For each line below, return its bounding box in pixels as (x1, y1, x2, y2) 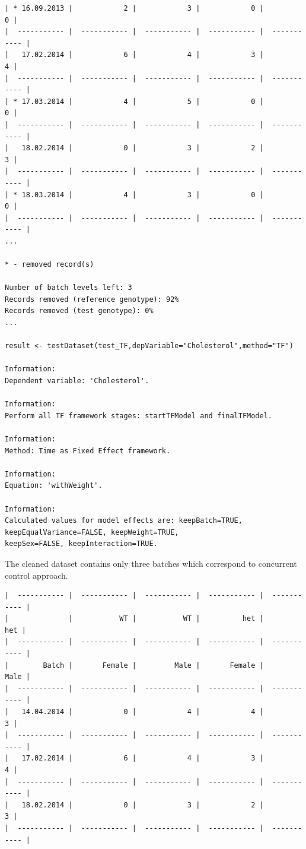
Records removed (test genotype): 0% (5, 307, 154, 315)
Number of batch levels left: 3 (5, 283, 132, 292)
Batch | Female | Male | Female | (43, 661, 264, 670)
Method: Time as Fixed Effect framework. (5, 446, 171, 455)
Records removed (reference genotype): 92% (5, 295, 179, 304)
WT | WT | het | (119, 614, 264, 623)
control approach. (5, 569, 68, 581)
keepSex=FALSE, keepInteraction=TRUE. (5, 539, 158, 548)
